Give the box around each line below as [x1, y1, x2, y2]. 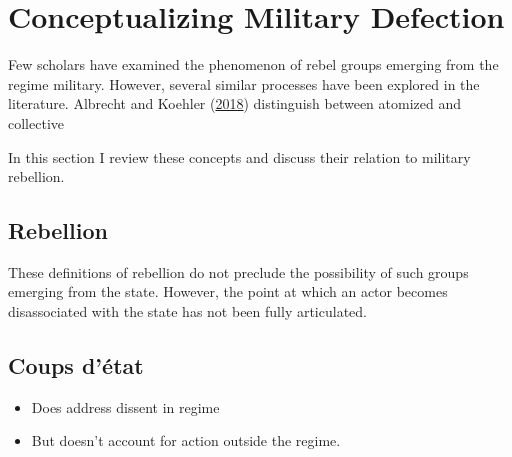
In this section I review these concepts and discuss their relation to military [8, 146, 471, 167]
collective [8, 112, 64, 133]
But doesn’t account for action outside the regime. [31, 430, 341, 451]
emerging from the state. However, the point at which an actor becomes [8, 281, 448, 302]
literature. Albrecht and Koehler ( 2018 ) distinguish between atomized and [8, 93, 461, 114]
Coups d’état [8, 350, 144, 381]
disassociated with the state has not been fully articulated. [8, 301, 367, 322]
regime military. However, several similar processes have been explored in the [8, 73, 480, 94]
